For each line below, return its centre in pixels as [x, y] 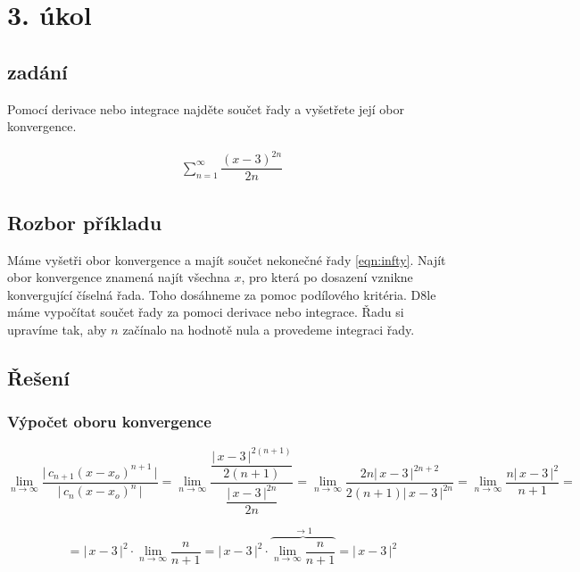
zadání [37, 71]
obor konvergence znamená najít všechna [119, 277]
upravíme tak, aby [57, 329]
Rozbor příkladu [85, 222]
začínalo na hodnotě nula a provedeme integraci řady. [269, 329]
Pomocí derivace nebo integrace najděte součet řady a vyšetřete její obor [206, 108]
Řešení [38, 377]
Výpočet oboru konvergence [109, 422]
